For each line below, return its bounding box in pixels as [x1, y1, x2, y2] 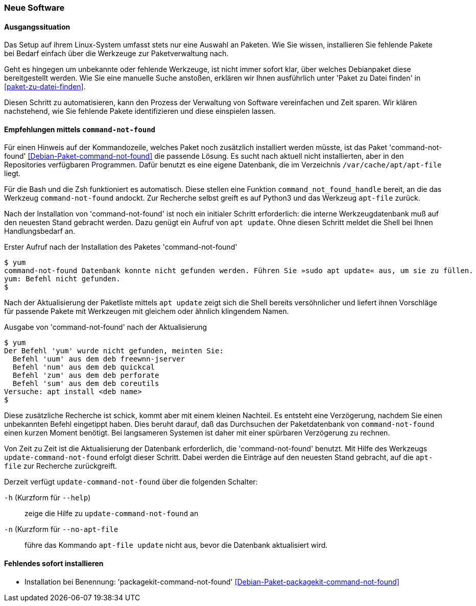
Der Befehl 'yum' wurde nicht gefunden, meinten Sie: [4, 347, 224, 355]
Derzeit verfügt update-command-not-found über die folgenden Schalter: [4, 477, 258, 487]
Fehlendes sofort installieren [4, 559, 104, 568]
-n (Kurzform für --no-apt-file [4, 525, 118, 534]
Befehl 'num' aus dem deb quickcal [12, 363, 155, 372]
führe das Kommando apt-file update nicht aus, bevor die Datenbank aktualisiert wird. [25, 541, 328, 550]
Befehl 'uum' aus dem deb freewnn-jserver [12, 355, 185, 363]
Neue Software [4, 3, 65, 13]
